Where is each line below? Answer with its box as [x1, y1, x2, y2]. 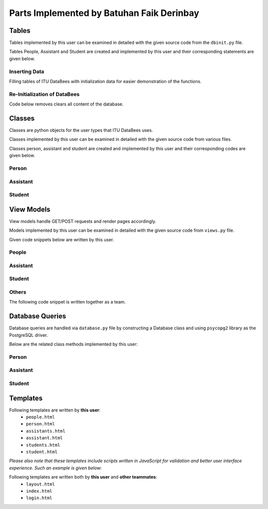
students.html [26, 442, 61, 448]
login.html [26, 495, 53, 501]
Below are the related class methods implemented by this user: [9, 341, 138, 347]
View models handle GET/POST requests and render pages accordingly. [9, 218, 156, 224]
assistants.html [26, 428, 66, 434]
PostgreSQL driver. [9, 332, 48, 338]
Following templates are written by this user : [9, 407, 101, 413]
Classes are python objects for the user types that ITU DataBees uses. [9, 127, 153, 133]
